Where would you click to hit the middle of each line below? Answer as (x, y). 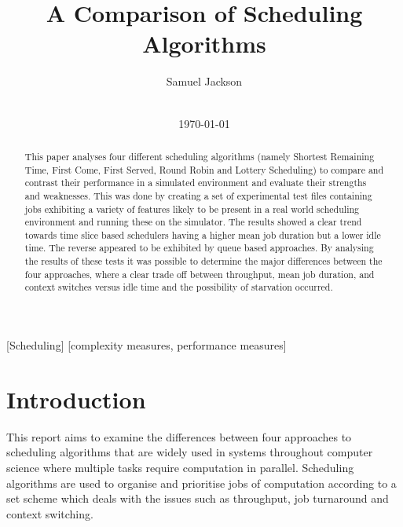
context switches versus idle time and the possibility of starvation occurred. (179, 287)
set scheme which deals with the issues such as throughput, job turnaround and (198, 498)
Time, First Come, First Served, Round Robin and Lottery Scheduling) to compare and (204, 169)
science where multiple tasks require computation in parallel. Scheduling (180, 468)
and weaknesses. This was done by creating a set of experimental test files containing (198, 195)
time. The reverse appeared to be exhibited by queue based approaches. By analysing (199, 248)
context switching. (50, 513)
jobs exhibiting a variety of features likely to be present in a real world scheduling (192, 209)
